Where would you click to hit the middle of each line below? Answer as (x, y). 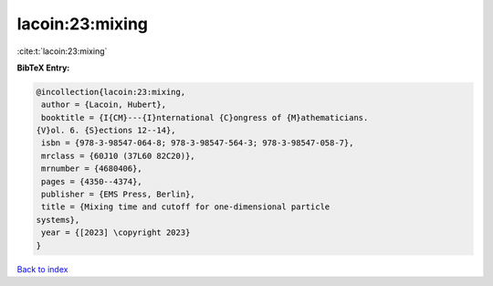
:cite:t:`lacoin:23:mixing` (62, 51)
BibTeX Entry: (43, 68)
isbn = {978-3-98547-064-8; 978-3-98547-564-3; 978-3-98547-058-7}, (198, 143)
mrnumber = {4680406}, (92, 169)
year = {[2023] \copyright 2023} (116, 233)
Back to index (42, 269)
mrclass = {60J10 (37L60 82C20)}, (118, 156)
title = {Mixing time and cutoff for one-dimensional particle (186, 207)
